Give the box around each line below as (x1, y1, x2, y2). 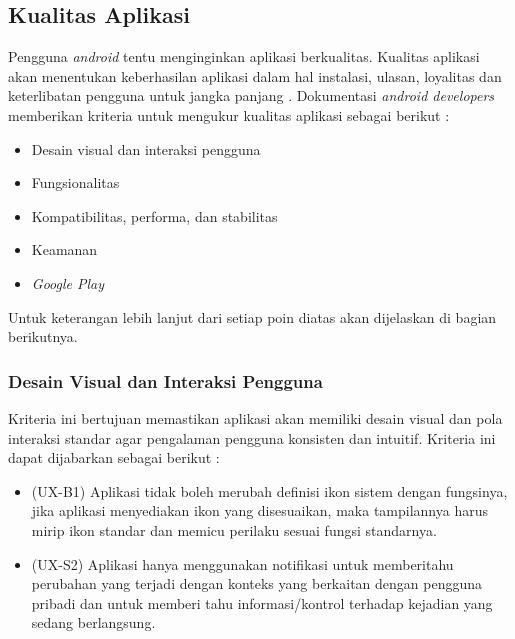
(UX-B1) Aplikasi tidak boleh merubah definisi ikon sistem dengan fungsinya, (31, 480, 508, 501)
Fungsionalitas (31, 172, 120, 193)
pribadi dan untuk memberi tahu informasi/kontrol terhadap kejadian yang (31, 592, 493, 613)
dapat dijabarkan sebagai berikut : (8, 447, 220, 468)
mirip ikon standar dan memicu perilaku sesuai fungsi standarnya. (31, 519, 437, 540)
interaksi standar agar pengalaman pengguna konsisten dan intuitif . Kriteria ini (8, 427, 496, 448)
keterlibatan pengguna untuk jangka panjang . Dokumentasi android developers (8, 85, 495, 106)
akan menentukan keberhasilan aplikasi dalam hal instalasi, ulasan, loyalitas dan (8, 65, 502, 86)
